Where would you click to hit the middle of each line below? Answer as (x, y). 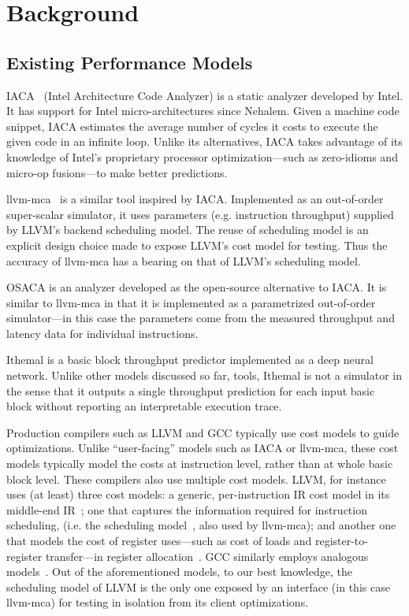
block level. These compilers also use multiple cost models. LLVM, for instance (196, 479)
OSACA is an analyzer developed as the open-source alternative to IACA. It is (197, 287)
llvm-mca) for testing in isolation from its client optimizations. (158, 602)
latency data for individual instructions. (102, 333)
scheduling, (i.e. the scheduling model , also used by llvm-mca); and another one (201, 525)
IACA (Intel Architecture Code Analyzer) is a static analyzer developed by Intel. (205, 95)
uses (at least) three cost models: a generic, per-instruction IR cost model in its (198, 494)
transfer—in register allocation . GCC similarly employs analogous (207, 556)
